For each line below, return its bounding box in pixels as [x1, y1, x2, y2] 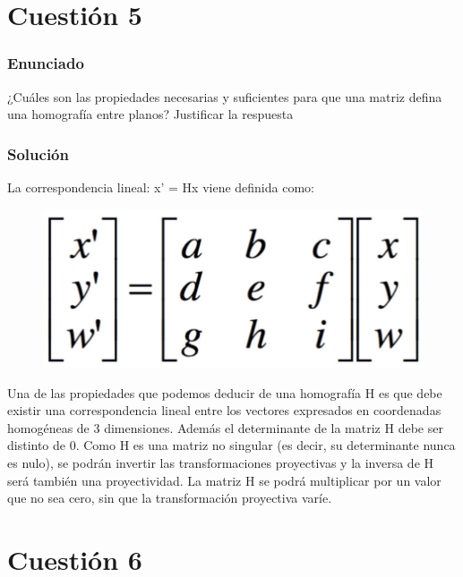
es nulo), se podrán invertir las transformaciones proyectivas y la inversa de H [7, 453, 434, 471]
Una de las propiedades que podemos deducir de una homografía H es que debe [7, 383, 442, 402]
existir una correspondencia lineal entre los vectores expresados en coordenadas [7, 401, 442, 420]
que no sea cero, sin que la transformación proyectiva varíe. [7, 488, 332, 507]
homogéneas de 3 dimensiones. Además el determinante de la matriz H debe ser [7, 418, 443, 437]
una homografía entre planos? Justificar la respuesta [7, 105, 294, 123]
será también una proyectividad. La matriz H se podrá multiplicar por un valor [7, 471, 442, 489]
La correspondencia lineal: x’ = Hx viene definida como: [7, 178, 314, 196]
